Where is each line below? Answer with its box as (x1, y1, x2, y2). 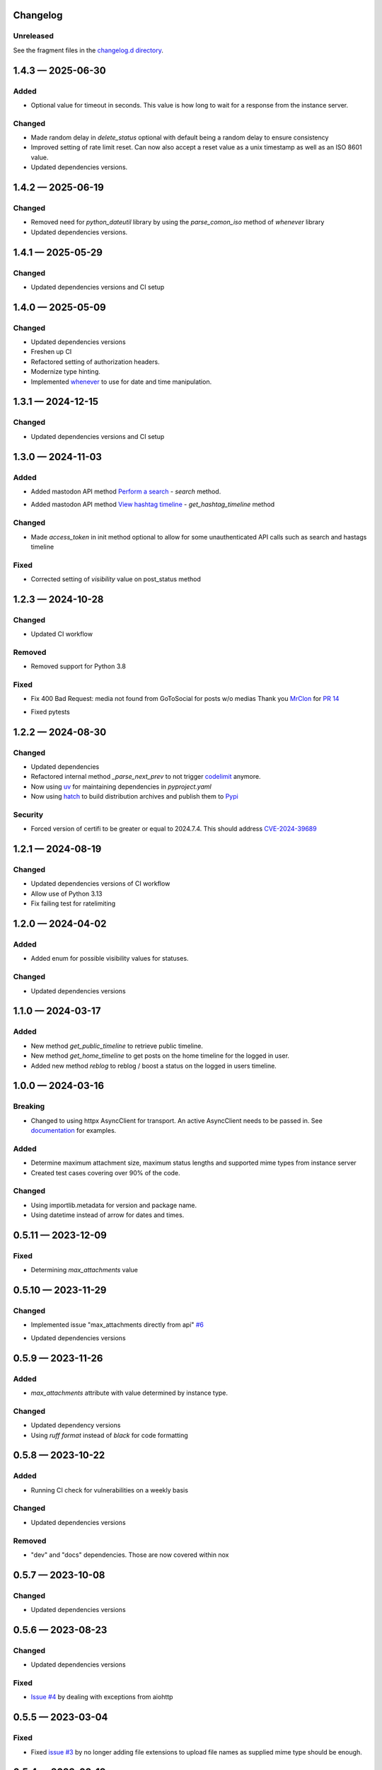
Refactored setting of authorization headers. (30, 358, 160, 366)
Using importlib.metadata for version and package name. (30, 1201, 197, 1209)
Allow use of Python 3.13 (30, 889, 103, 898)
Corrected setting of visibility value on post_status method (30, 575, 202, 583)
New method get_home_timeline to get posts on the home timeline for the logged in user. (30, 1051, 290, 1060)
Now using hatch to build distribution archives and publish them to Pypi (30, 792, 238, 801)
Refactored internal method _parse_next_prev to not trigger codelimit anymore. (30, 772, 261, 781)
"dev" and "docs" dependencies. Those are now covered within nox (30, 1551, 229, 1559)
